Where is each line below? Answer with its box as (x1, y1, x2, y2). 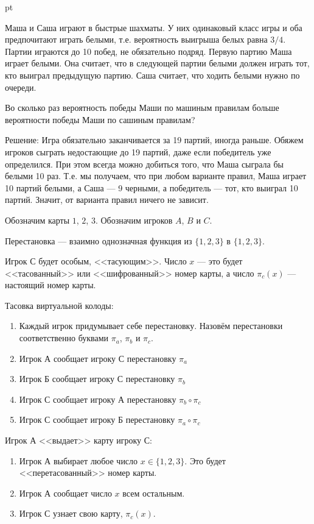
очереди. (5, 80, 37, 93)
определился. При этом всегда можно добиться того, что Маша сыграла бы (5, 157, 284, 170)
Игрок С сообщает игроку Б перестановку (19, 413, 175, 426)
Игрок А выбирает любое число (19, 454, 138, 467)
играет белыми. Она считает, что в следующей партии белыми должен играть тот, (5, 57, 310, 69)
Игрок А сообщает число (19, 486, 112, 499)
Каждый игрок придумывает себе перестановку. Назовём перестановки (19, 319, 283, 332)
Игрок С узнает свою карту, (19, 507, 123, 520)
